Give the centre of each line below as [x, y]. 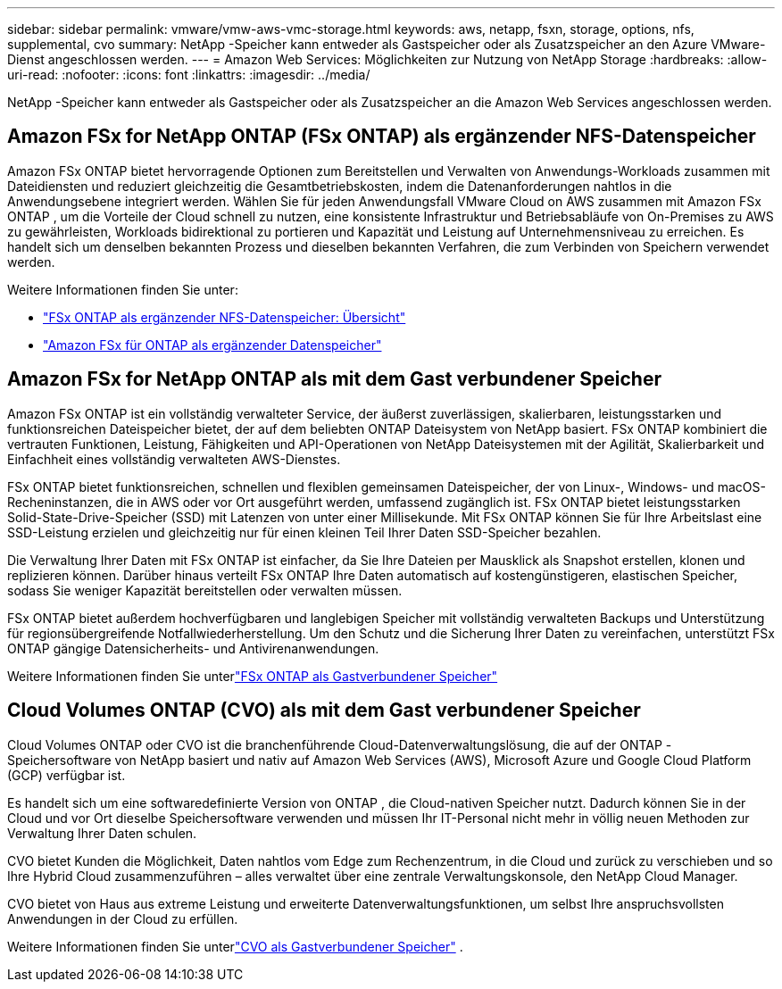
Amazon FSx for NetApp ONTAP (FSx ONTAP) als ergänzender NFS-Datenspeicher [382, 137]
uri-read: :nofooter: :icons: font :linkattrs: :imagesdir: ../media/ [189, 75]
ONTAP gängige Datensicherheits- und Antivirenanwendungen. [193, 648]
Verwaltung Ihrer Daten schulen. [102, 833]
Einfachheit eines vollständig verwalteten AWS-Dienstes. [174, 459]
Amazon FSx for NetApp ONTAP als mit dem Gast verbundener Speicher [334, 379]
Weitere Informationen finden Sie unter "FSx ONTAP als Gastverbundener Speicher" [253, 676]
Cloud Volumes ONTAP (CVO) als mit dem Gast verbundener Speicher [324, 711]
